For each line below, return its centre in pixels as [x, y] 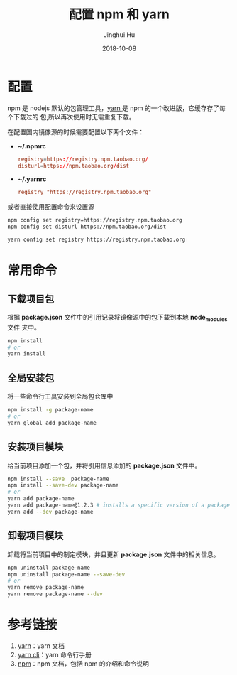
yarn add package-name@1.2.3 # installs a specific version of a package [119, 505]
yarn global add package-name [52, 423]
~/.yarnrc [32, 179]
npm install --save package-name [59, 479]
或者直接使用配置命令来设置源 [51, 207]
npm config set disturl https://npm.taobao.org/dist [87, 227]
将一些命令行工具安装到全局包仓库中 [60, 396]
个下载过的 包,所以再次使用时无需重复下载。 [71, 117]
